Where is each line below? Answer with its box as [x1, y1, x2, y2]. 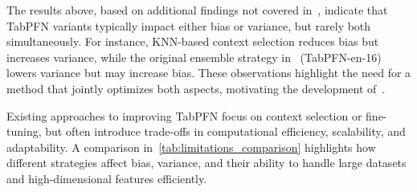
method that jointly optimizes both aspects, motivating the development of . [6, 80, 386, 96]
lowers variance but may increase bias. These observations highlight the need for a [6, 64, 411, 81]
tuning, [6, 123, 42, 140]
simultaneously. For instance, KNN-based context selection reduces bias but [6, 33, 379, 50]
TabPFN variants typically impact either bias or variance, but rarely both [6, 17, 371, 34]
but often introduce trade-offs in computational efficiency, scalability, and [45, 123, 406, 140]
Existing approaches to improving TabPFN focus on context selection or [6, 107, 362, 124]
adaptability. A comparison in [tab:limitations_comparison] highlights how [6, 138, 376, 155]
